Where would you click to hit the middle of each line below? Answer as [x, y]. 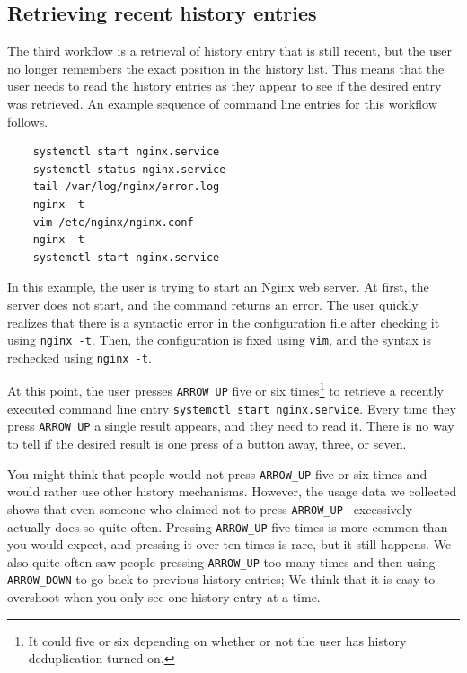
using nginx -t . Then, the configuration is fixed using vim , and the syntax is [220, 340]
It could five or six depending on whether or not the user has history [217, 640]
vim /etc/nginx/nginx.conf [113, 222]
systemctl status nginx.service [129, 169]
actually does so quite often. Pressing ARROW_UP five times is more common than [228, 526]
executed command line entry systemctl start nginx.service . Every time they [232, 408]
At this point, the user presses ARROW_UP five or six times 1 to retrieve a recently [225, 389]
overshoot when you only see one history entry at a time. [164, 597]
